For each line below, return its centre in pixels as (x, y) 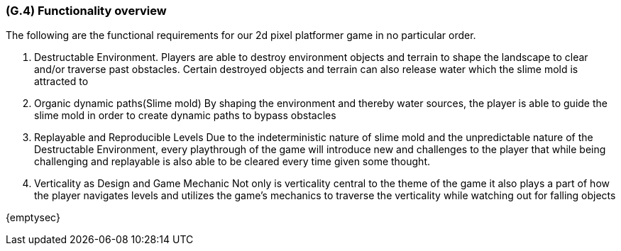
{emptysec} (33, 218)
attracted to (61, 82)
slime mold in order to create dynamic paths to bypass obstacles (185, 116)
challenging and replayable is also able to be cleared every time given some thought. (232, 162)
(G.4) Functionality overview (86, 11)
